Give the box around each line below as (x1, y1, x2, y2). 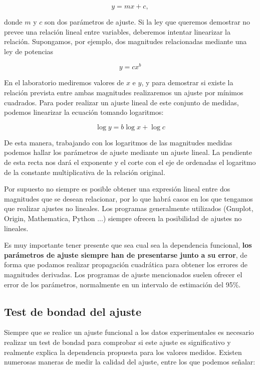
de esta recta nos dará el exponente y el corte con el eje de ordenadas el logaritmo (4, 157, 256, 167)
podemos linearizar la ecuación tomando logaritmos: (4, 107, 164, 117)
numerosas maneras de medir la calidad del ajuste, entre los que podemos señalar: (4, 356, 255, 367)
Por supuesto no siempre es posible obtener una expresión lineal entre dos (4, 183, 230, 194)
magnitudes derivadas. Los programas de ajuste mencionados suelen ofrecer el (4, 269, 242, 279)
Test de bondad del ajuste (4, 303, 141, 319)
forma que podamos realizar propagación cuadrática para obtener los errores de (4, 259, 247, 270)
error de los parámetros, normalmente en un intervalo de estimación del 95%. (4, 279, 241, 289)
